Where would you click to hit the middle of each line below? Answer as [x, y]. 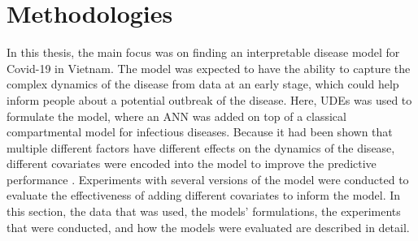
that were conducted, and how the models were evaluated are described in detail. [208, 227]
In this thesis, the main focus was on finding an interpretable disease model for [203, 52]
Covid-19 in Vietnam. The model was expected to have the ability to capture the [209, 68]
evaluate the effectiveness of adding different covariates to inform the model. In [204, 195]
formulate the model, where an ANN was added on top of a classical [176, 116]
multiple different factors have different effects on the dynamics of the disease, [201, 147]
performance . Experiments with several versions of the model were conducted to [208, 179]
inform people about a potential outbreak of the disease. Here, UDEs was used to [209, 99]
